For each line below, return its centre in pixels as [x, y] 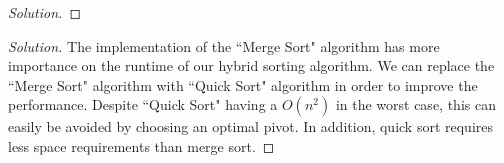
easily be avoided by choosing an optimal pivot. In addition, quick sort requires [251, 126]
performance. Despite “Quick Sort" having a [143, 104]
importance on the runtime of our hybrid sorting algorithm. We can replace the [251, 65]
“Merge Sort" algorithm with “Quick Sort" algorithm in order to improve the [243, 84]
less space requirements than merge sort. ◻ [141, 145]
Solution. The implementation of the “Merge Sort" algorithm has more [224, 45]
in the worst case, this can [415, 104]
